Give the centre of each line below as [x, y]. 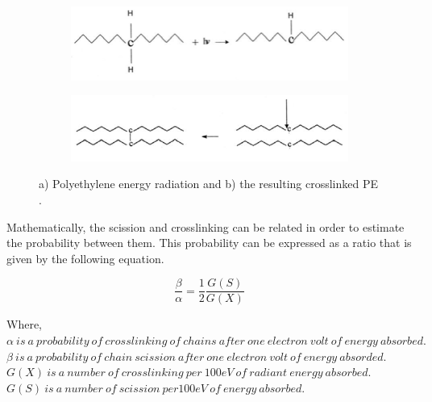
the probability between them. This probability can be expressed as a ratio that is [209, 243]
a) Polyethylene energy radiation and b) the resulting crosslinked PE [209, 184]
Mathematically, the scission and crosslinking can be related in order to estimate [206, 226]
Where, [24, 324]
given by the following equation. [85, 258]
